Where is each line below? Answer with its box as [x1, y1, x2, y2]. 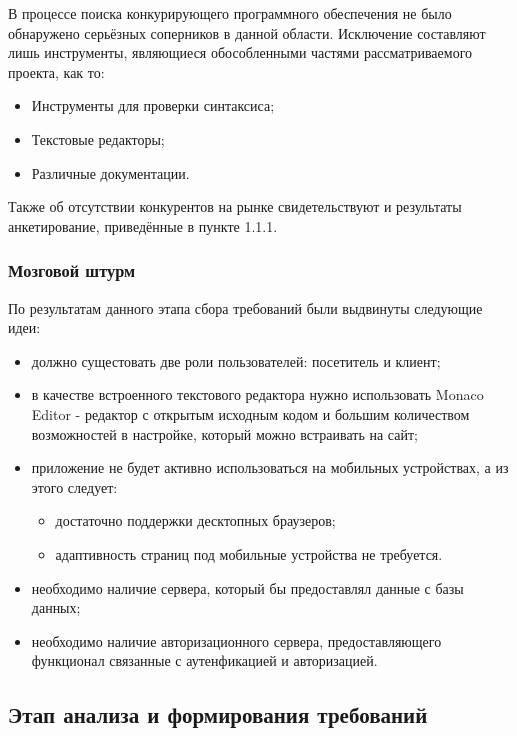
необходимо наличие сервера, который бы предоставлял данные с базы [31, 577, 464, 598]
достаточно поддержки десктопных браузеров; [55, 510, 336, 531]
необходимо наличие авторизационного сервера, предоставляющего [31, 630, 442, 651]
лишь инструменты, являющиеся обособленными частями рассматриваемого [8, 42, 473, 63]
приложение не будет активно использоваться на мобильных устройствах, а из [31, 457, 509, 478]
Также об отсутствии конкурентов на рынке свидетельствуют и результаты [8, 196, 462, 217]
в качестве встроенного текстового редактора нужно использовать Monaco [31, 384, 484, 405]
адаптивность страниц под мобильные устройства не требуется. [55, 543, 443, 564]
